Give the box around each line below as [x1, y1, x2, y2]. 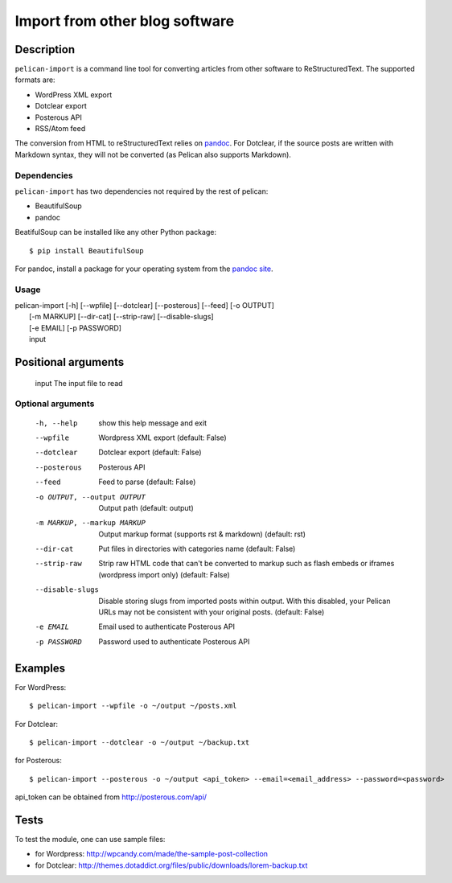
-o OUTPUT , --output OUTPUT [35, 492, 146, 502]
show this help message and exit [98, 418, 207, 428]
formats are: [14, 75, 55, 84]
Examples [14, 661, 66, 675]
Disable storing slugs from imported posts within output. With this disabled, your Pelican [98, 596, 391, 606]
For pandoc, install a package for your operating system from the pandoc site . [14, 264, 273, 273]
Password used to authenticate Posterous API [98, 636, 250, 647]
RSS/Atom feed [35, 124, 86, 133]
